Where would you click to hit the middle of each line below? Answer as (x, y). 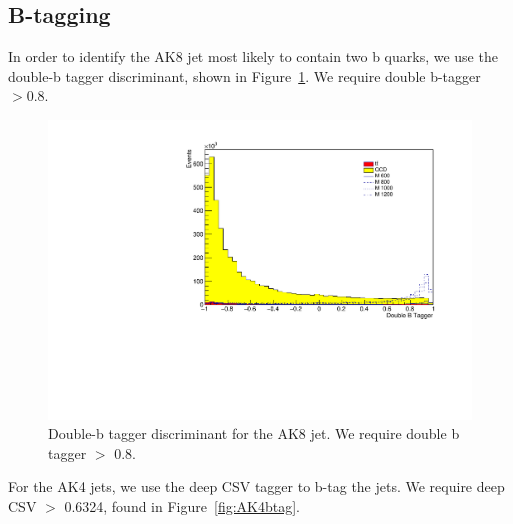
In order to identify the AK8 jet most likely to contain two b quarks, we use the (253, 56)
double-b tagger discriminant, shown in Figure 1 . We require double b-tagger (244, 75)
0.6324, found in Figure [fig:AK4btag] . (182, 506)
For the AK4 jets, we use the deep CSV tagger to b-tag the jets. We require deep (256, 486)
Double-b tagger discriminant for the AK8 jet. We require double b (254, 433)
